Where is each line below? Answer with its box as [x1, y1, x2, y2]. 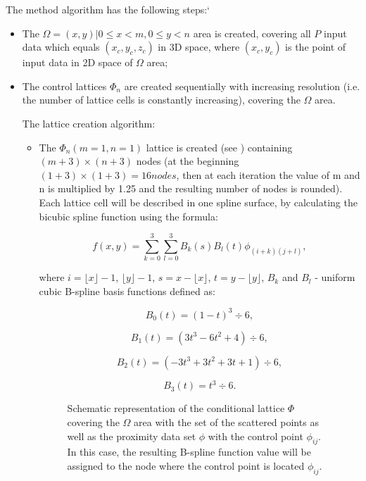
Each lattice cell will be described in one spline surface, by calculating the [39, 194, 358, 209]
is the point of [285, 39, 346, 54]
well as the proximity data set [67, 428, 196, 443]
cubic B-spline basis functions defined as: [39, 283, 215, 298]
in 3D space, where [158, 39, 240, 54]
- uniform [315, 270, 355, 285]
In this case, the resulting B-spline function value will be [67, 444, 311, 459]
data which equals [22, 39, 100, 54]
